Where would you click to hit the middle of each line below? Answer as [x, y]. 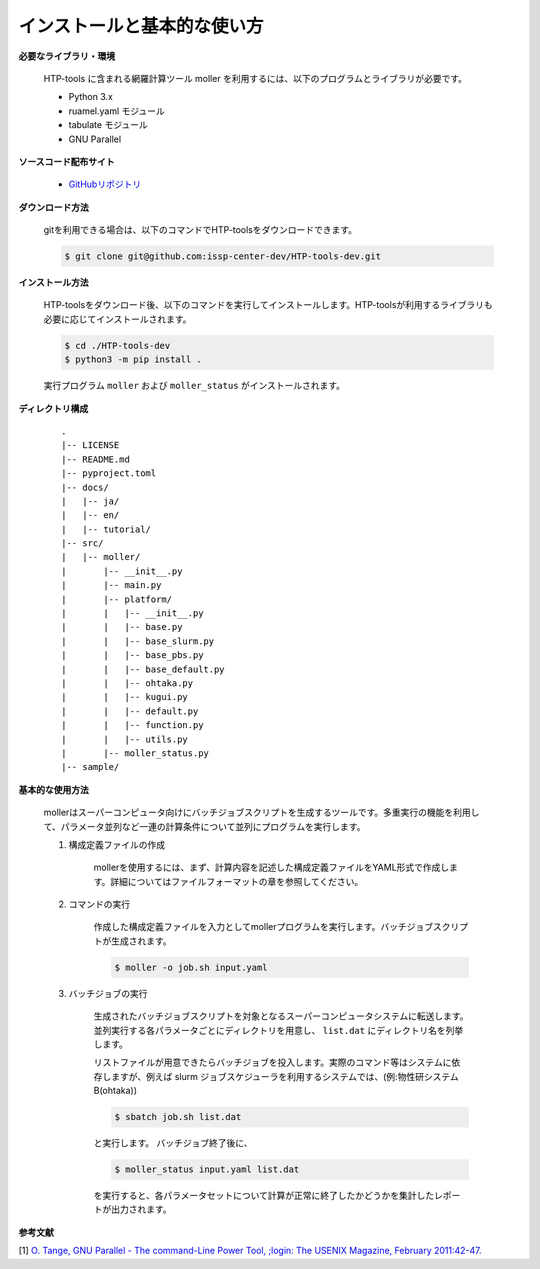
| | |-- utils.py [125, 739]
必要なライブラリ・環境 [66, 56]
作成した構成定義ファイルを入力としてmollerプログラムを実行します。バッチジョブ [263, 927]
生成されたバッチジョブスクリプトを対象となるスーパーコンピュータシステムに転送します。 [281, 1016]
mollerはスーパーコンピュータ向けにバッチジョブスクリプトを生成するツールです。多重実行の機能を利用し [261, 812]
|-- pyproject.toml [109, 473]
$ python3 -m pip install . [133, 359]
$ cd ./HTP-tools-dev [117, 345]
